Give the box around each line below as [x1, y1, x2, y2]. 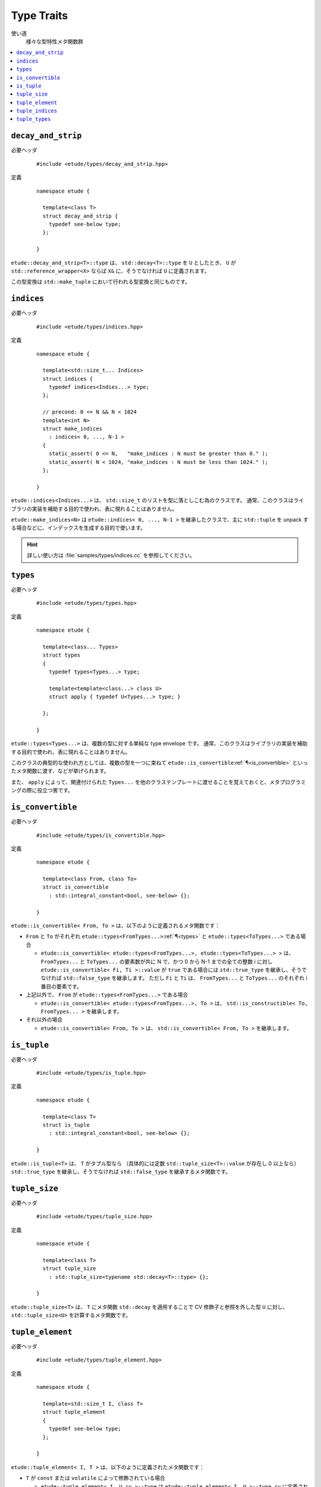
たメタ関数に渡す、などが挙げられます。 [11, 767, 109, 774]
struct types [42, 652, 81, 658]
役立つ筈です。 [36, 787, 74, 794]
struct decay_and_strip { [42, 212, 118, 219]
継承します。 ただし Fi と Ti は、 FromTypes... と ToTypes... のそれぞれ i [117, 974, 307, 981]
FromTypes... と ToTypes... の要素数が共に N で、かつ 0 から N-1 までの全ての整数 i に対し [40, 958, 273, 965]
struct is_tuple [42, 1121, 90, 1128]
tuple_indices [16, 108, 58, 114]
